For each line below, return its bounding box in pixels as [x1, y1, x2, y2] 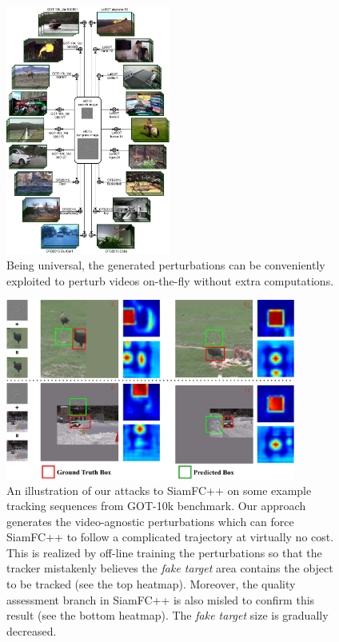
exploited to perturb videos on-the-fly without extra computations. [6, 272, 334, 289]
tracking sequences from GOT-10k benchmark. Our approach [6, 497, 306, 514]
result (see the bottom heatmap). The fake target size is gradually [6, 607, 329, 624]
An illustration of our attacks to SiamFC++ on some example [6, 481, 312, 498]
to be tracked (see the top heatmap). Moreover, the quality [6, 576, 296, 592]
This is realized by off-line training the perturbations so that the [6, 544, 322, 560]
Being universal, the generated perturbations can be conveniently [6, 257, 325, 273]
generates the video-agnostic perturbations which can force [6, 512, 294, 529]
